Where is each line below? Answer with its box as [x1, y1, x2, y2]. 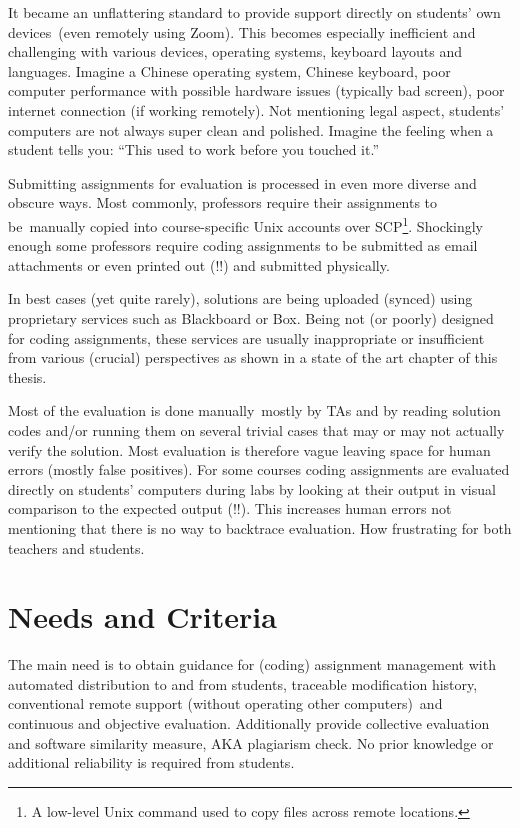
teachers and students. [8, 537, 145, 558]
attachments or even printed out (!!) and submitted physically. [8, 254, 390, 275]
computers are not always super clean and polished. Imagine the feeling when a [8, 119, 494, 140]
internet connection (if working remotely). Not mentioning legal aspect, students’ [8, 99, 505, 120]
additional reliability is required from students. [8, 752, 295, 773]
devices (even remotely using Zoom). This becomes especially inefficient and [8, 21, 476, 42]
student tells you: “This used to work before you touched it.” [8, 139, 379, 160]
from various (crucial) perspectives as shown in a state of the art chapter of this [8, 347, 498, 368]
